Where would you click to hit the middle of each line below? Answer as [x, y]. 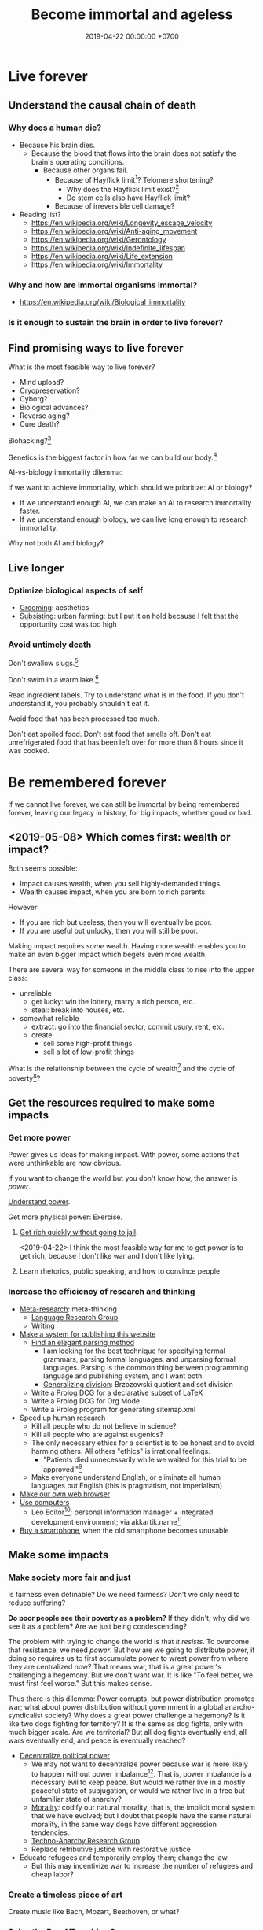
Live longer [36, 568]
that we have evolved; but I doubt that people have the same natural [141, 1815]
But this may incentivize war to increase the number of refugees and [142, 1865]
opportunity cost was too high [68, 624]
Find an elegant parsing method [83, 1342]
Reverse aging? [44, 416]
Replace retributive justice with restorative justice [111, 1849]
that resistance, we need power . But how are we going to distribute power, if [131, 1650]
